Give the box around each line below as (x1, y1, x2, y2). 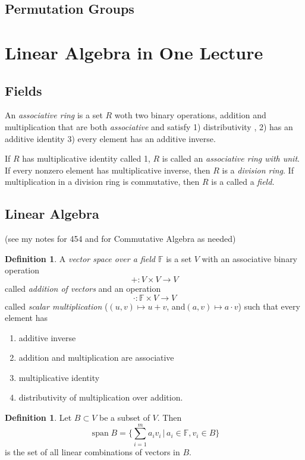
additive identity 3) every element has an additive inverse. (5, 132, 216, 144)
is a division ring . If (222, 163, 294, 176)
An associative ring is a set (5, 109, 103, 121)
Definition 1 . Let (5, 411, 72, 424)
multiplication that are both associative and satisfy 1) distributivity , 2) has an (5, 120, 293, 133)
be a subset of (99, 411, 150, 424)
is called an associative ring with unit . (162, 152, 300, 165)
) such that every (238, 300, 300, 312)
